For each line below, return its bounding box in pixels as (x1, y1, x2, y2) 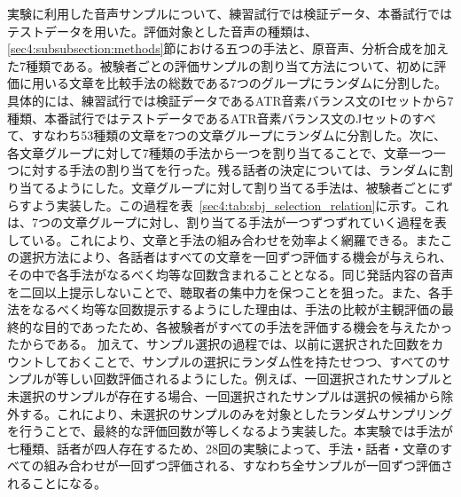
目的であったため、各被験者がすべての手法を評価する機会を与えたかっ (43, 317, 453, 335)
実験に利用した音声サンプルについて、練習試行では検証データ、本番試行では (7, 4, 453, 22)
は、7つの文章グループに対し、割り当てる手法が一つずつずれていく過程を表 (7, 213, 447, 232)
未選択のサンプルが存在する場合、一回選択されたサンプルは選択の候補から (7, 387, 441, 406)
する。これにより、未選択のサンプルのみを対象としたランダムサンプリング (19, 404, 453, 422)
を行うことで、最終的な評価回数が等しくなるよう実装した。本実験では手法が (7, 422, 454, 440)
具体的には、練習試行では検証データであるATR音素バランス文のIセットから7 (7, 91, 454, 109)
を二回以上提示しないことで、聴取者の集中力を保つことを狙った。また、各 (7, 282, 441, 301)
